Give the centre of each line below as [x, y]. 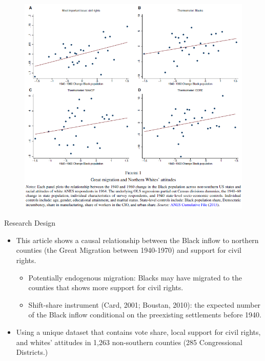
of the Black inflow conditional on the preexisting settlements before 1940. [145, 315]
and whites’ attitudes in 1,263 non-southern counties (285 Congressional [129, 342]
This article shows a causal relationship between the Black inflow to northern [137, 240]
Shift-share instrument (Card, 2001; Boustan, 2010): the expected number [145, 304]
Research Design [30, 223]
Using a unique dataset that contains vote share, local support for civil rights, [138, 332]
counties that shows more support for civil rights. [106, 287]
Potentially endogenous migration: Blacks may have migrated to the [135, 277]
